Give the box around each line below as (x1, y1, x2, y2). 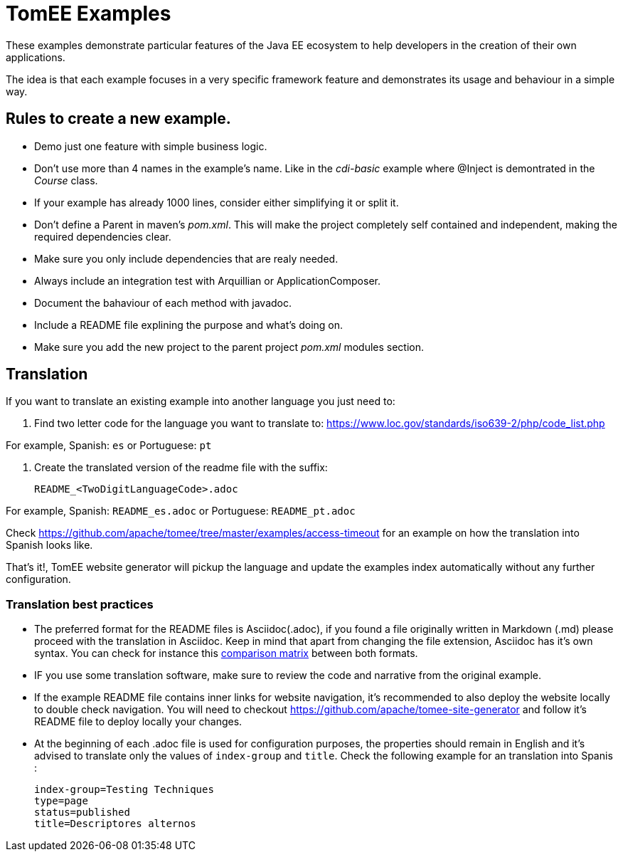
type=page (34, 795, 88, 807)
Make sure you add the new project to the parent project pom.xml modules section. (34, 340, 425, 353)
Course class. (34, 174, 98, 186)
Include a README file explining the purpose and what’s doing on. (34, 318, 344, 331)
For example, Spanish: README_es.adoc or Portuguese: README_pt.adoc (6, 505, 356, 517)
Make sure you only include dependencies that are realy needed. (34, 252, 339, 265)
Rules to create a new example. (6, 110, 231, 128)
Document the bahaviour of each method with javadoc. (34, 296, 292, 309)
